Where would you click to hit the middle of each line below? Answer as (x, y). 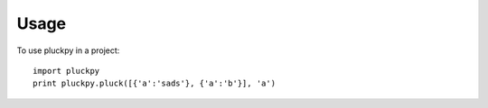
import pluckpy (66, 71)
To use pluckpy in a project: (68, 50)
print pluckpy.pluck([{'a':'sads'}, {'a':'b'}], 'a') (154, 84)
